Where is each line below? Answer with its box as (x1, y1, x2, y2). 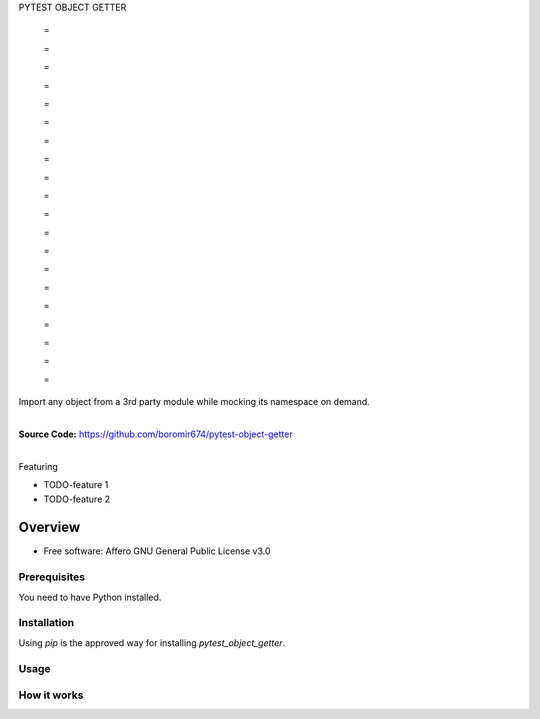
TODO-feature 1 (43, 479, 109, 491)
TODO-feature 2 (43, 493, 111, 505)
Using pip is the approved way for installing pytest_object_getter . (18, 636, 286, 649)
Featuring (18, 460, 59, 472)
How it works (18, 688, 84, 702)
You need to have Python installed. (18, 591, 162, 603)
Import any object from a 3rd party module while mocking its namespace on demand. (18, 396, 370, 408)
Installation (18, 616, 75, 630)
